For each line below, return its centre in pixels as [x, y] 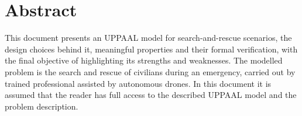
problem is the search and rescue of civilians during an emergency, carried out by [150, 71]
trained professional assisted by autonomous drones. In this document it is [138, 83]
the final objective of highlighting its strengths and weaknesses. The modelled [144, 60]
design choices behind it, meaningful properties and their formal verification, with [151, 49]
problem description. [42, 106]
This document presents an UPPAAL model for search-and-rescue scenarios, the [148, 38]
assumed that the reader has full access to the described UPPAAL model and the [151, 95]
